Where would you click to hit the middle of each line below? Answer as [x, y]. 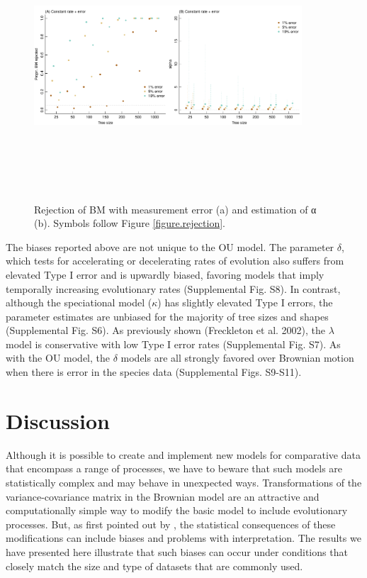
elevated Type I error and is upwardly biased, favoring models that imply [165, 274]
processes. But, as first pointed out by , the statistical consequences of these [171, 524]
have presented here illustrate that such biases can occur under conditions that [177, 551]
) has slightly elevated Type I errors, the [245, 302]
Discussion [58, 420]
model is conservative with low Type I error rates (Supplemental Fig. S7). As [173, 344]
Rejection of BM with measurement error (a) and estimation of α [175, 209]
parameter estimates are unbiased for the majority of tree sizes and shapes [167, 316]
